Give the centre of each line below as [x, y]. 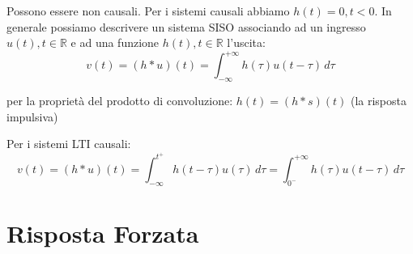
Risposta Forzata [103, 233]
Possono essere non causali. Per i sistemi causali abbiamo [148, 11]
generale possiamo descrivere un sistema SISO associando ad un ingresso [186, 26]
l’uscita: [246, 42]
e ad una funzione [115, 42]
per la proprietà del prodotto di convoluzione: [120, 101]
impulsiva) [32, 116]
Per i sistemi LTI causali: [69, 144]
